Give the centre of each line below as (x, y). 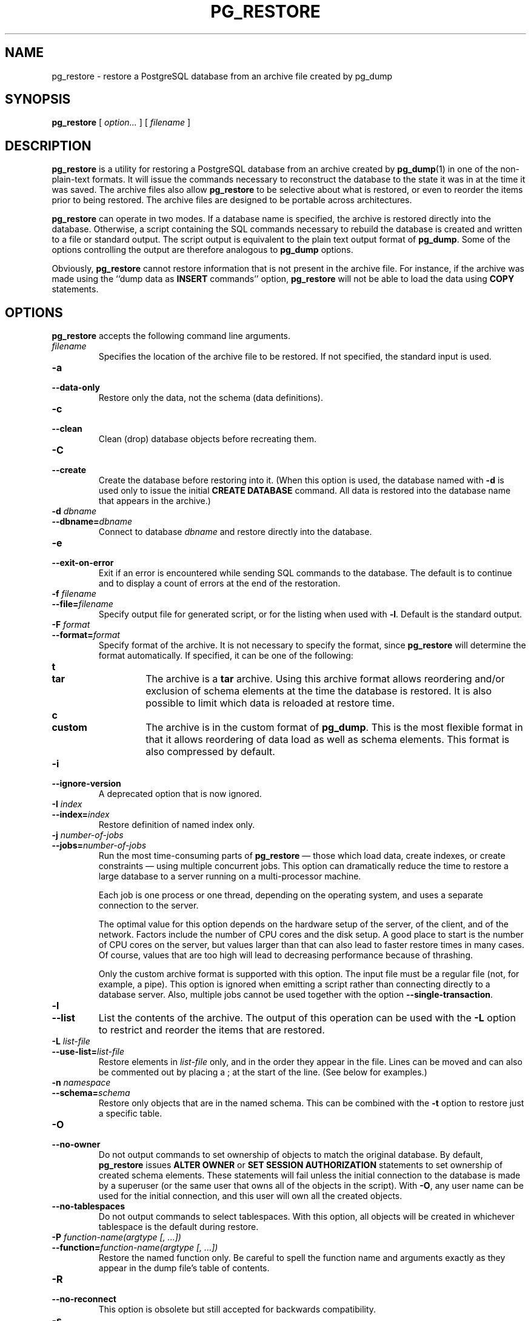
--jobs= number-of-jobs (99, 845)
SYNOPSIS (38, 99)
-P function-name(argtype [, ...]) (116, 1237)
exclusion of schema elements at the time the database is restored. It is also (319, 691)
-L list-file (71, 1041)
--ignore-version (86, 784)
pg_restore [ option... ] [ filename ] (121, 123)
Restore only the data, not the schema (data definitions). (211, 398)
